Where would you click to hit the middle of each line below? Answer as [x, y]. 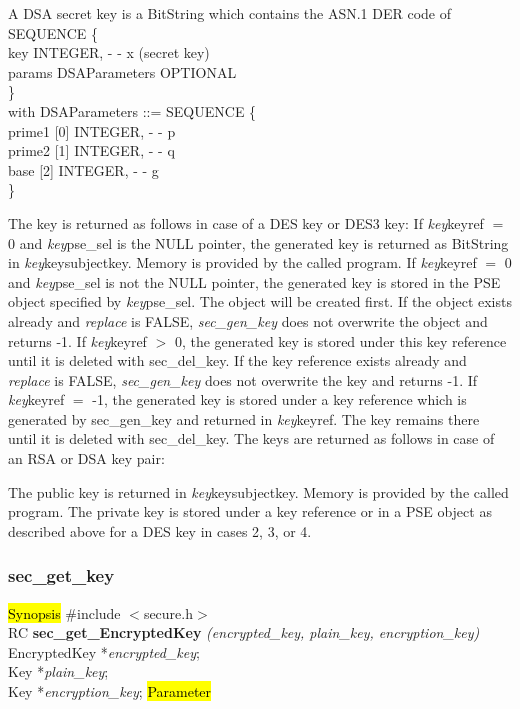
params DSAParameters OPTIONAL [122, 71]
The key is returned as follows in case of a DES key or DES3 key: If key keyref [246, 222]
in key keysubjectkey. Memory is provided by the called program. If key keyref [242, 262]
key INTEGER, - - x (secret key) [109, 52]
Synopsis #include [64, 612]
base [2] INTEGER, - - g [83, 169]
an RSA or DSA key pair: [86, 458]
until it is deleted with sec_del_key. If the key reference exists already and [237, 360]
